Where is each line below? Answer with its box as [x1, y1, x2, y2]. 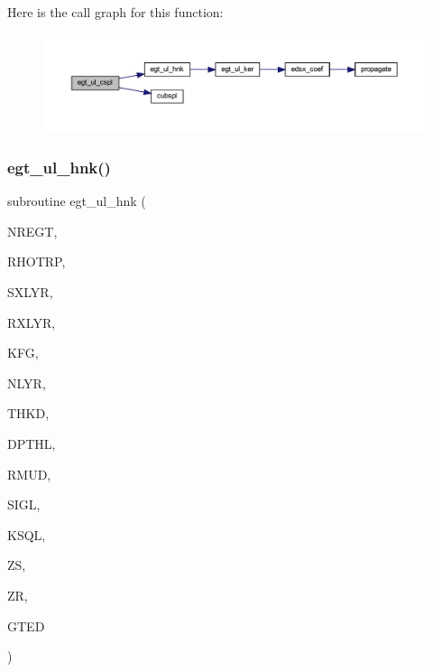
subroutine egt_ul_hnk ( [7, 191, 146, 210]
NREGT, [7, 221, 58, 240]
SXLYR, [7, 283, 53, 302]
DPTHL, [7, 434, 56, 453]
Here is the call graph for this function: [7, 3, 224, 21]
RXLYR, [7, 313, 56, 331]
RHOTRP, [7, 252, 66, 271]
